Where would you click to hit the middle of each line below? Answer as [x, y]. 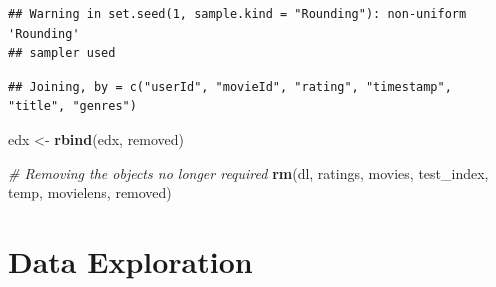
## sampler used [62, 53]
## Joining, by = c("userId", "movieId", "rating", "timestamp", [230, 86]
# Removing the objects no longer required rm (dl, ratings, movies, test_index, [248, 172]
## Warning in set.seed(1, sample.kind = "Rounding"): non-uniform [237, 14]
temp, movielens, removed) [90, 192]
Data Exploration [130, 260]
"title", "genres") [72, 106]
